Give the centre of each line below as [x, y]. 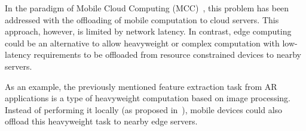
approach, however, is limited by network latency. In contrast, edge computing [148, 31]
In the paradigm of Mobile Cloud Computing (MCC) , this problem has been [147, 8]
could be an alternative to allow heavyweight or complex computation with [142, 43]
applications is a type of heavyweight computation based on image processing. [148, 98]
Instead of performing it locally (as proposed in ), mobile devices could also [144, 109]
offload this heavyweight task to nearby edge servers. [101, 121]
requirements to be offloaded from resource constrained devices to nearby [167, 54]
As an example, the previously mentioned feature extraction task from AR [141, 86]
